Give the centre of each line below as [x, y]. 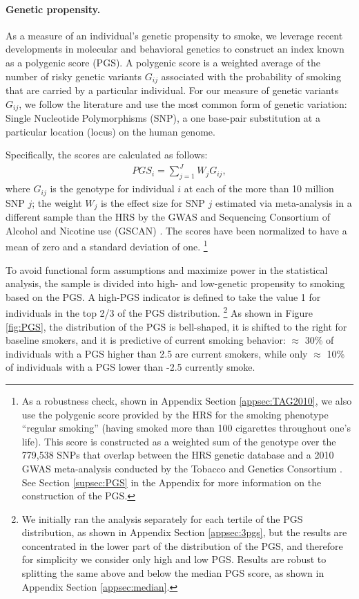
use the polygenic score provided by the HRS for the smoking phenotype [175, 414]
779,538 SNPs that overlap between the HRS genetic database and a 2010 [178, 455]
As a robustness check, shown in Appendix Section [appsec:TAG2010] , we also [187, 400]
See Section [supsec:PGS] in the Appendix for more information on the [172, 482]
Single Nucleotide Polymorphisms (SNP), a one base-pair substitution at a [163, 118]
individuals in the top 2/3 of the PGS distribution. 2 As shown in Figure [159, 312]
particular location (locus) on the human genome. [110, 131]
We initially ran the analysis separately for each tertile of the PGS [162, 518]
